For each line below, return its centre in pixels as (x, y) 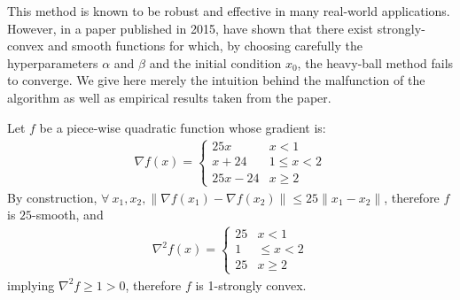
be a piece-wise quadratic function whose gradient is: (183, 127)
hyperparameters (53, 62)
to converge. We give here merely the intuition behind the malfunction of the (216, 80)
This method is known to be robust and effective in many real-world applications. (229, 11)
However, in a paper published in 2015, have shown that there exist (190, 28)
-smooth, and (68, 215)
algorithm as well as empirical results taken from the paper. (169, 97)
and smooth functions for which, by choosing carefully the (205, 46)
